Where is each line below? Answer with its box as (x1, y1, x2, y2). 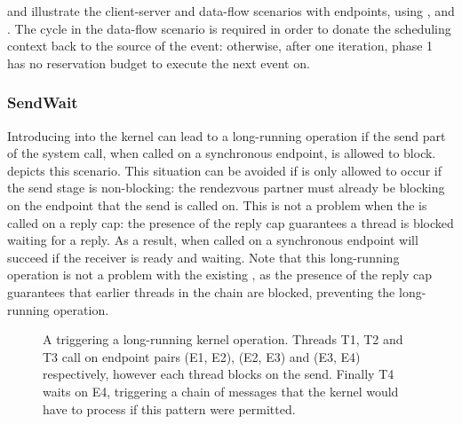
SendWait (7, 91, 78, 114)
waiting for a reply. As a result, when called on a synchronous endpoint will (7, 231, 418, 249)
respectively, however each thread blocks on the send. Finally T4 (43, 365, 394, 383)
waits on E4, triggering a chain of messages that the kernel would (43, 381, 399, 400)
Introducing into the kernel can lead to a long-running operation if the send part (7, 126, 446, 145)
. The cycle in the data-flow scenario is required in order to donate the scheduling (7, 19, 451, 37)
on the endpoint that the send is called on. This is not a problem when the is (7, 195, 427, 214)
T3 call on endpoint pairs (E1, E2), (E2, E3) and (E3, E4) (43, 347, 361, 365)
